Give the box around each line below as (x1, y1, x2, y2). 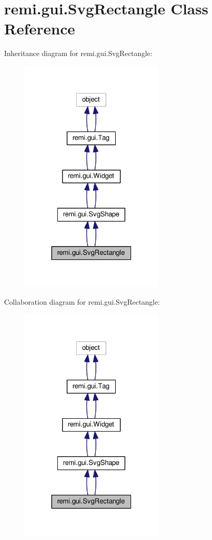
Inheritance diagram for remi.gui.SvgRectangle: (4, 48, 153, 59)
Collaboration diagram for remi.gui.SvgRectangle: (4, 296, 160, 307)
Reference (4, 18, 75, 39)
